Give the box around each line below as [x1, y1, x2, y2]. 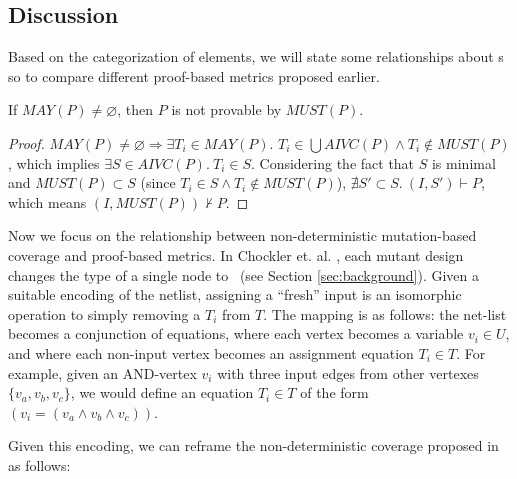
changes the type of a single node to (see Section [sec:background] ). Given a [8, 264, 479, 285]
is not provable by [171, 99, 282, 120]
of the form [300, 382, 369, 403]
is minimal [431, 152, 496, 173]
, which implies [8, 152, 100, 173]
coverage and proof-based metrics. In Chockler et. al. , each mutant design [8, 244, 464, 265]
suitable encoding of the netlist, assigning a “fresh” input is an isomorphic [8, 284, 462, 305]
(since [140, 172, 176, 193]
